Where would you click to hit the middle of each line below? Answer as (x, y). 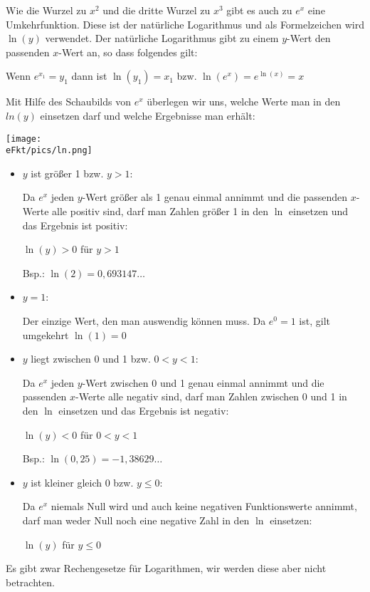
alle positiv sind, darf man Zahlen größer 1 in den (160, 211)
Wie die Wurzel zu (46, 10)
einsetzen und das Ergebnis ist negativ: (144, 410)
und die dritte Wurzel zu (157, 10)
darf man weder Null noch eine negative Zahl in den (136, 520)
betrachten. (30, 582)
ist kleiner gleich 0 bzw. (82, 482)
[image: (24, 139)
